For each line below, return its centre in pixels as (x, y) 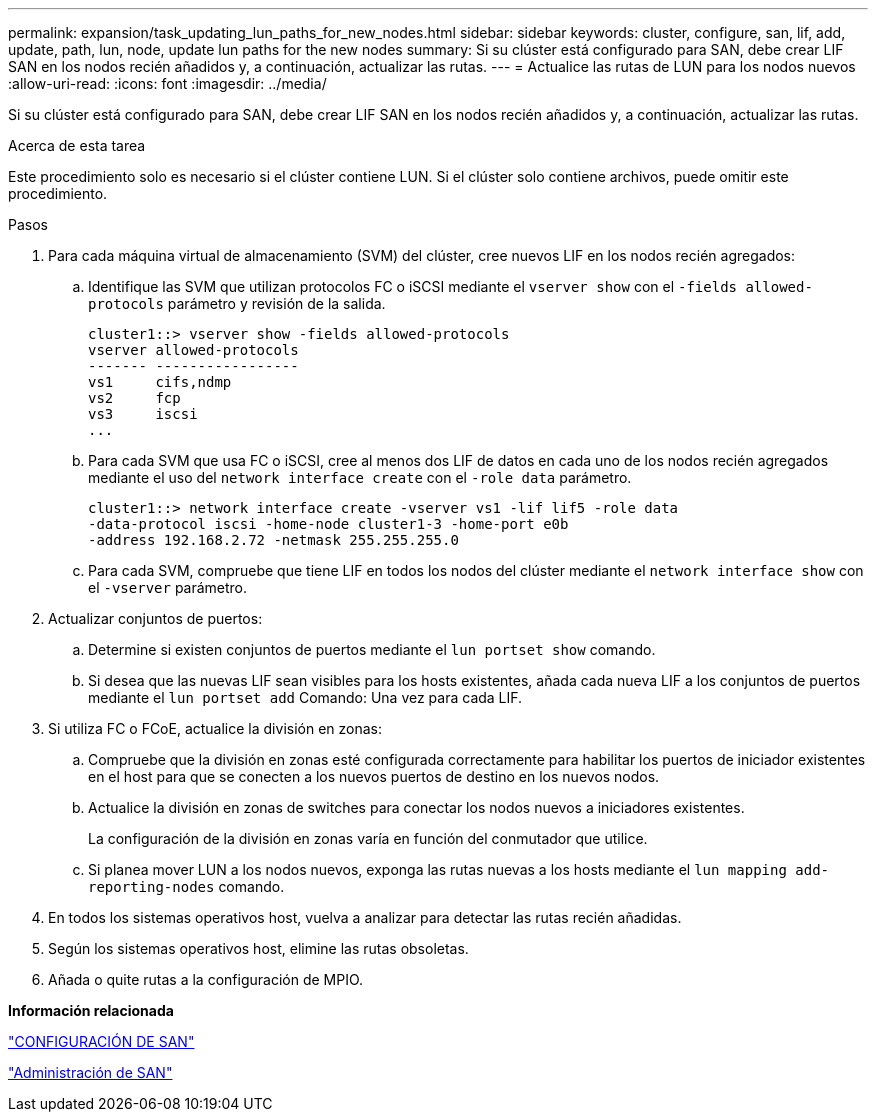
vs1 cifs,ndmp (160, 382)
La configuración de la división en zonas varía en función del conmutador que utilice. (368, 838)
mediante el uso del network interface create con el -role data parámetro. (360, 477)
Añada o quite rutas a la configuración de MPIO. (206, 979)
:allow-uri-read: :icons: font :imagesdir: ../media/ (167, 83)
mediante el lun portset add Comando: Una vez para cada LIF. (305, 697)
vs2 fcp (134, 398)
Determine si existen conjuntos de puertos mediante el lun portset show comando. (372, 649)
